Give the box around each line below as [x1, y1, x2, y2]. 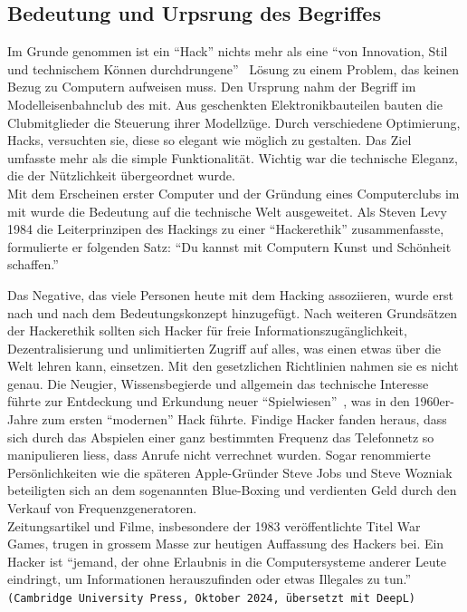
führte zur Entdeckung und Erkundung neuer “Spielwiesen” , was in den [7, 392, 410, 411]
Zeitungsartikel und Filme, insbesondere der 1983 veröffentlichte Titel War [7, 516, 421, 535]
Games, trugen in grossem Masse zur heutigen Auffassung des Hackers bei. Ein [7, 534, 444, 553]
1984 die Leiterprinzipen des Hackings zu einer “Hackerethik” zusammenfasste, [7, 219, 444, 238]
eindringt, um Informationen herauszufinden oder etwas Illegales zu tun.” [7, 569, 412, 588]
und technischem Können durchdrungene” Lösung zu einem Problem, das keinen [7, 59, 459, 78]
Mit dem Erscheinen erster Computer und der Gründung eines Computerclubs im [7, 183, 460, 202]
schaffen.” [7, 255, 59, 274]
